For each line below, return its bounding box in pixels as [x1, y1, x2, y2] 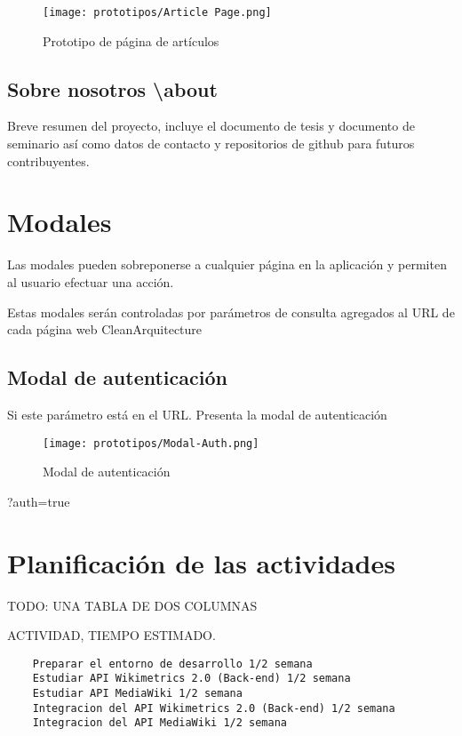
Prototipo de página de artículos [43, 31, 219, 50]
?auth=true [7, 492, 70, 510]
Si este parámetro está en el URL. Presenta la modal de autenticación [7, 404, 387, 423]
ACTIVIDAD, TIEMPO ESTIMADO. [7, 626, 216, 644]
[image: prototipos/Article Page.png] [43, 6, 272, 19]
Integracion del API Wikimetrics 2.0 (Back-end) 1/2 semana [32, 701, 395, 715]
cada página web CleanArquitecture [7, 320, 203, 339]
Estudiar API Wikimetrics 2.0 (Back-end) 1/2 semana [32, 672, 351, 685]
